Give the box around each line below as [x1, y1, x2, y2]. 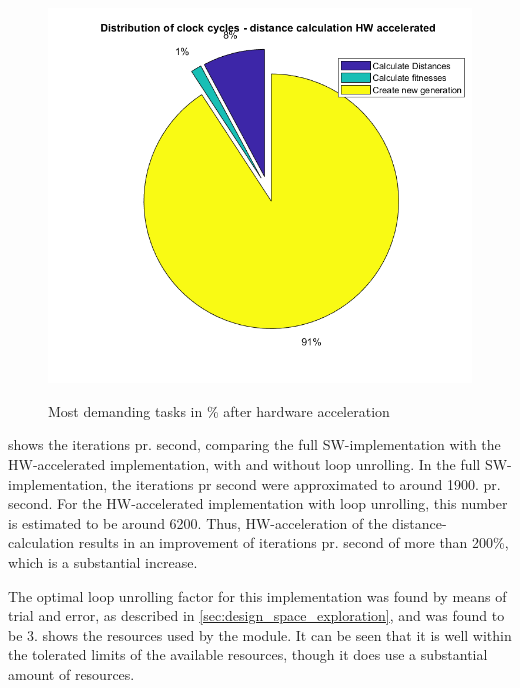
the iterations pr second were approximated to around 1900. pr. [111, 473, 501, 494]
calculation [8, 532, 75, 553]
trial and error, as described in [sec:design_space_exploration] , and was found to [8, 605, 505, 626]
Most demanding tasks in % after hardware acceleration [48, 400, 390, 421]
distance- [392, 512, 447, 533]
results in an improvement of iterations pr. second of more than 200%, [78, 532, 509, 553]
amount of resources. [8, 663, 135, 684]
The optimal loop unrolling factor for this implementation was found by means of [8, 585, 507, 606]
